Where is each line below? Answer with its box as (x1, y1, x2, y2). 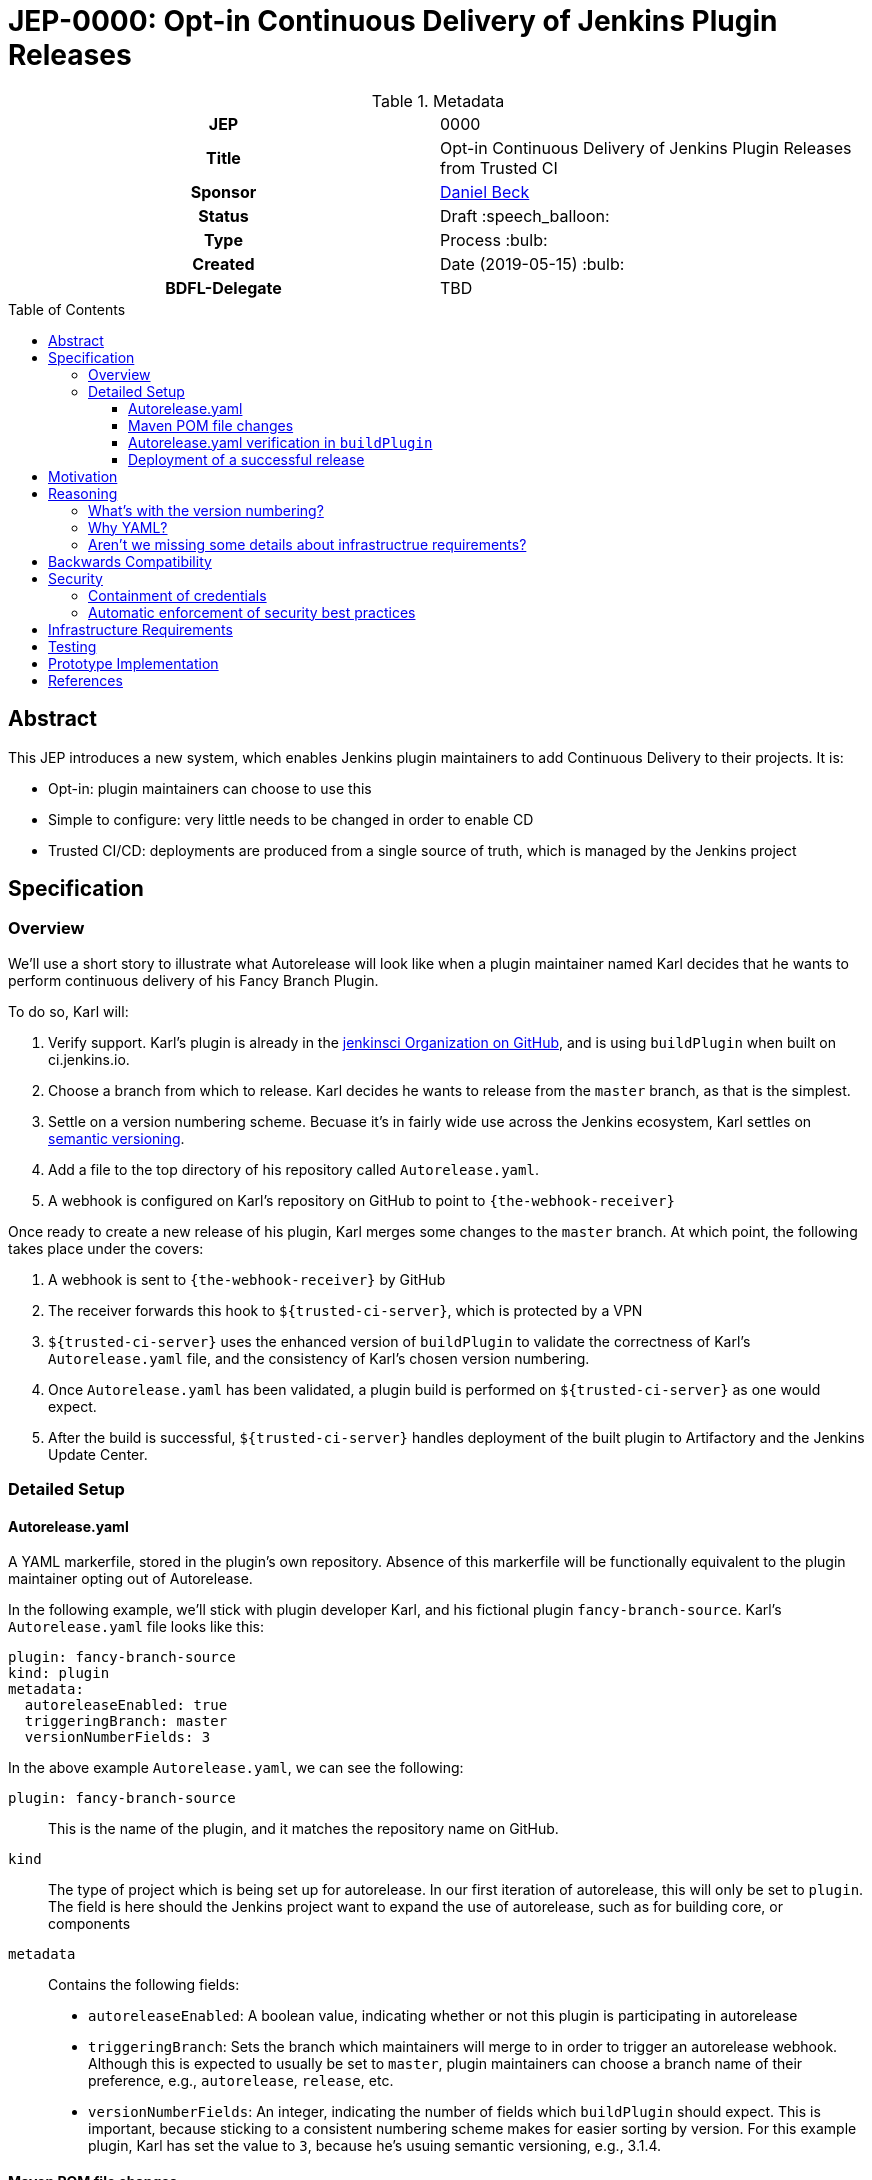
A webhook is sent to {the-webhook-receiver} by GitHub (48, 1270, 446, 1288)
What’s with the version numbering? (88, 501, 324, 519)
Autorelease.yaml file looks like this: (8, 1618, 264, 1636)
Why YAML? (88, 518, 168, 536)
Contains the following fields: (48, 1976, 240, 1994)
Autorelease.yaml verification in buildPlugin (128, 433, 433, 451)
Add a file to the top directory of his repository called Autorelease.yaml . (48, 1160, 539, 1178)
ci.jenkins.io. (48, 1050, 130, 1068)
